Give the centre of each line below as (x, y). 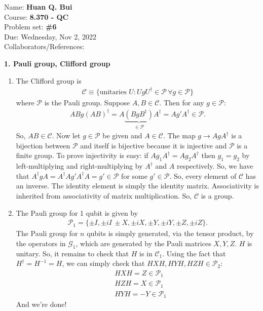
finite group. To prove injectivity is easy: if (82, 155)
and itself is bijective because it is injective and (154, 145)
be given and (122, 135)
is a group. (217, 196)
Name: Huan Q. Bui (38, 7)
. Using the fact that (194, 253)
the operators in (41, 243)
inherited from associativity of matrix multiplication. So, (104, 196)
